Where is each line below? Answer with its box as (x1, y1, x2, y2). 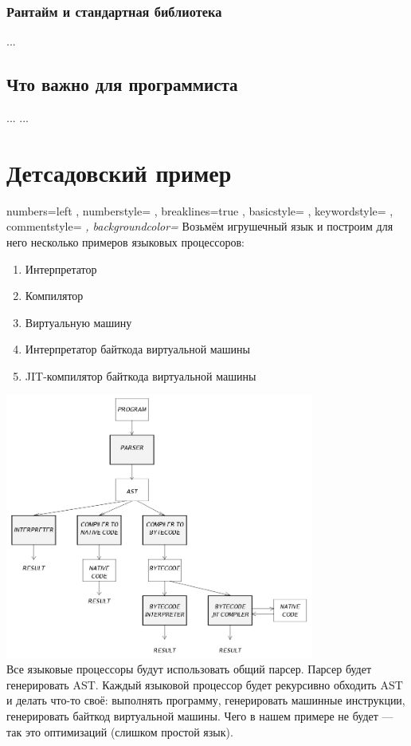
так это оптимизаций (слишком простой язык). (6, 723, 233, 740)
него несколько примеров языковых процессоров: (6, 233, 245, 250)
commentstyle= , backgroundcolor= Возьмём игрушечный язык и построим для (6, 218, 393, 235)
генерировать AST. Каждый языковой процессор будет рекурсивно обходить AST (6, 676, 403, 693)
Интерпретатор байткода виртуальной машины (25, 341, 250, 357)
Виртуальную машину (25, 314, 132, 330)
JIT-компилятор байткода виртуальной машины (25, 367, 256, 384)
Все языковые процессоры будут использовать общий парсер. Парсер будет (6, 661, 372, 677)
